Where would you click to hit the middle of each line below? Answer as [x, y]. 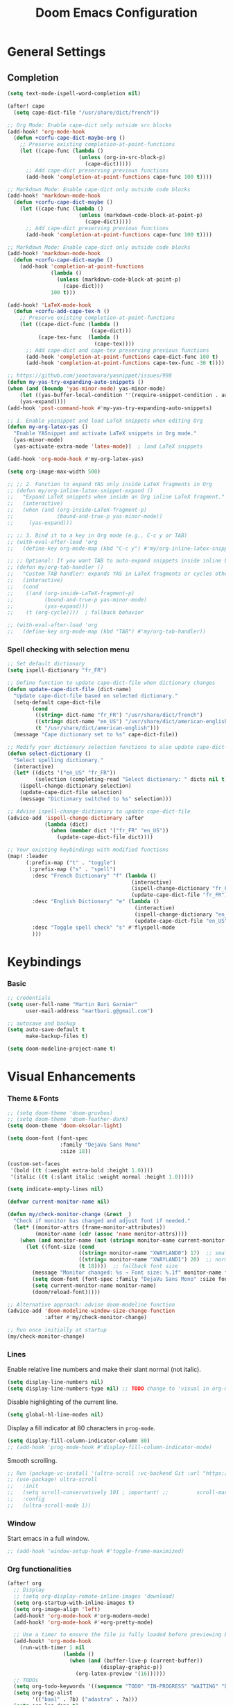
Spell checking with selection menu [68, 649]
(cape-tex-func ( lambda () [78, 337]
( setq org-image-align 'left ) [57, 1609]
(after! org [24, 1583]
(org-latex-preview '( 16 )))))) [121, 1674]
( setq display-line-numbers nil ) [55, 1382]
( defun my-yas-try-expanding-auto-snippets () [76, 382]
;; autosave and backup [42, 1024]
